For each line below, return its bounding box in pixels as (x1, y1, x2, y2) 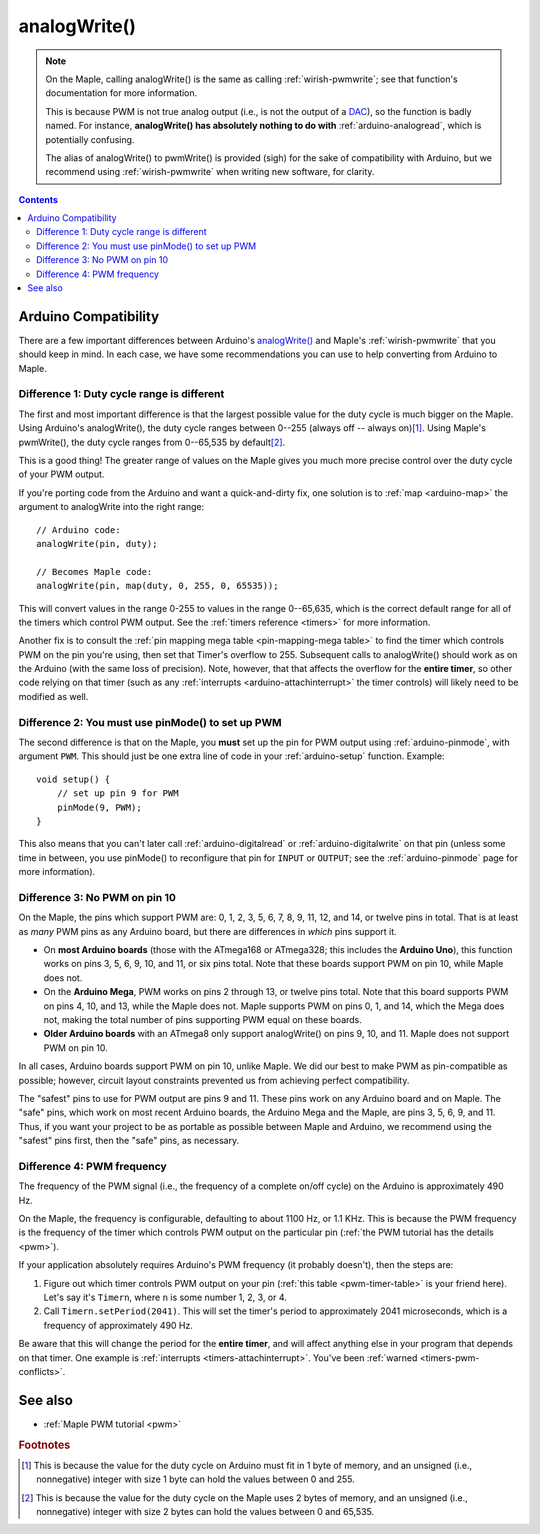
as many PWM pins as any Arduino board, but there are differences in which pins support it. (18, 925, 397, 937)
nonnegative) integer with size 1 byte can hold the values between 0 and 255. (36, 1473, 355, 1485)
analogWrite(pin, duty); (36, 538, 158, 549)
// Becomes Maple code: (36, 566, 153, 577)
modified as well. (18, 690, 89, 702)
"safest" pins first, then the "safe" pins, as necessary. (18, 1135, 240, 1147)
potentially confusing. (45, 133, 135, 145)
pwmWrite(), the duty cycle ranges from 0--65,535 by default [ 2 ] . (18, 436, 286, 448)
